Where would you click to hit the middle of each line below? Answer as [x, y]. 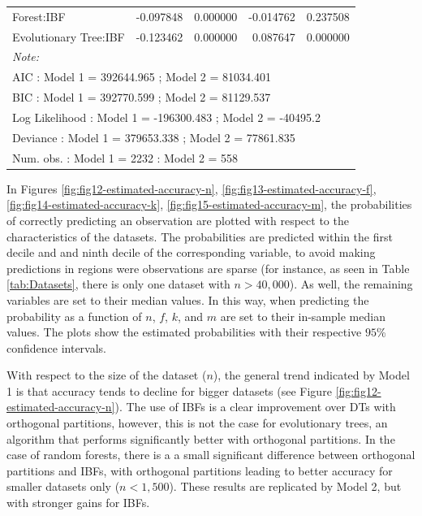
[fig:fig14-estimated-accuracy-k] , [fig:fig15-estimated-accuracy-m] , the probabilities [209, 204]
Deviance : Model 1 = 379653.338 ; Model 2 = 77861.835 [154, 137]
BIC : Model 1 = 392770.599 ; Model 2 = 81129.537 [142, 97]
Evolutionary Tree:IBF [69, 36]
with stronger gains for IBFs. [78, 503]
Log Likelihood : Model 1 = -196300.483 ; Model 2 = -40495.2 [166, 117]
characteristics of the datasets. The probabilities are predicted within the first [200, 236]
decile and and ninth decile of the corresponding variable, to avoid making [191, 252]
